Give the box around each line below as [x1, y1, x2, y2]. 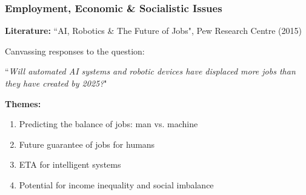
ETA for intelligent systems [19, 158, 121, 171]
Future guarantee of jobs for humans [19, 137, 155, 150]
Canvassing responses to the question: [5, 44, 145, 57]
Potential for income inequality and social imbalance [19, 178, 214, 191]
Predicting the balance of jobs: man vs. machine [19, 117, 198, 130]
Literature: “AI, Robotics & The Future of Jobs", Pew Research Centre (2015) [5, 24, 302, 37]
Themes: [5, 97, 41, 110]
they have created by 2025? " [5, 77, 107, 89]
